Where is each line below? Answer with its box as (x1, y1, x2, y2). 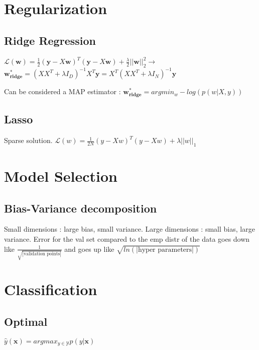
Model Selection (4, 166, 117, 186)
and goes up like (64, 243, 114, 254)
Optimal (4, 314, 48, 329)
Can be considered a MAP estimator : (4, 86, 121, 97)
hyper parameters (138, 246, 192, 253)
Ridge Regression (4, 32, 96, 48)
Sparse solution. (4, 135, 53, 146)
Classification (4, 279, 97, 300)
